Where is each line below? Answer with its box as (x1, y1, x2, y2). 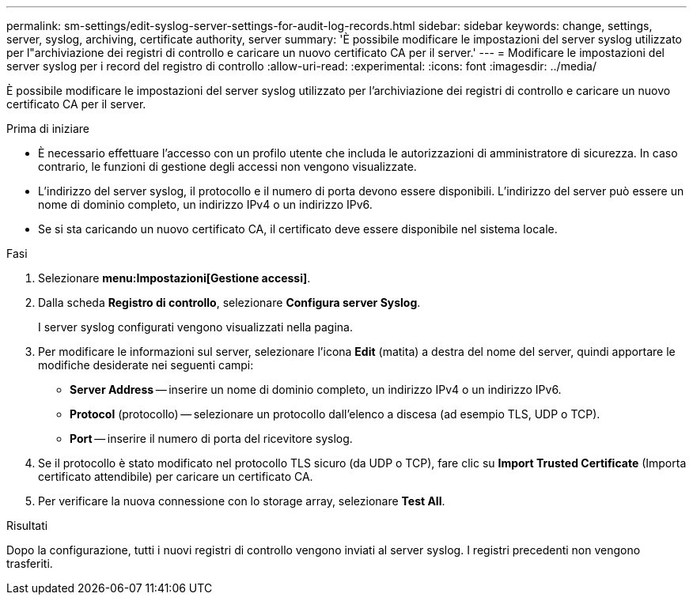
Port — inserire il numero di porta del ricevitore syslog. (70, 432, 353, 445)
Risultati (6, 519, 48, 532)
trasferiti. (6, 557, 53, 570)
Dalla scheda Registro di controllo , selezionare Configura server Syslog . (38, 296, 421, 309)
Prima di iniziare (6, 122, 89, 135)
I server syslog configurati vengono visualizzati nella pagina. (38, 320, 353, 334)
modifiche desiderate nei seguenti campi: (38, 358, 254, 372)
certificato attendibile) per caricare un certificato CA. (38, 470, 313, 483)
